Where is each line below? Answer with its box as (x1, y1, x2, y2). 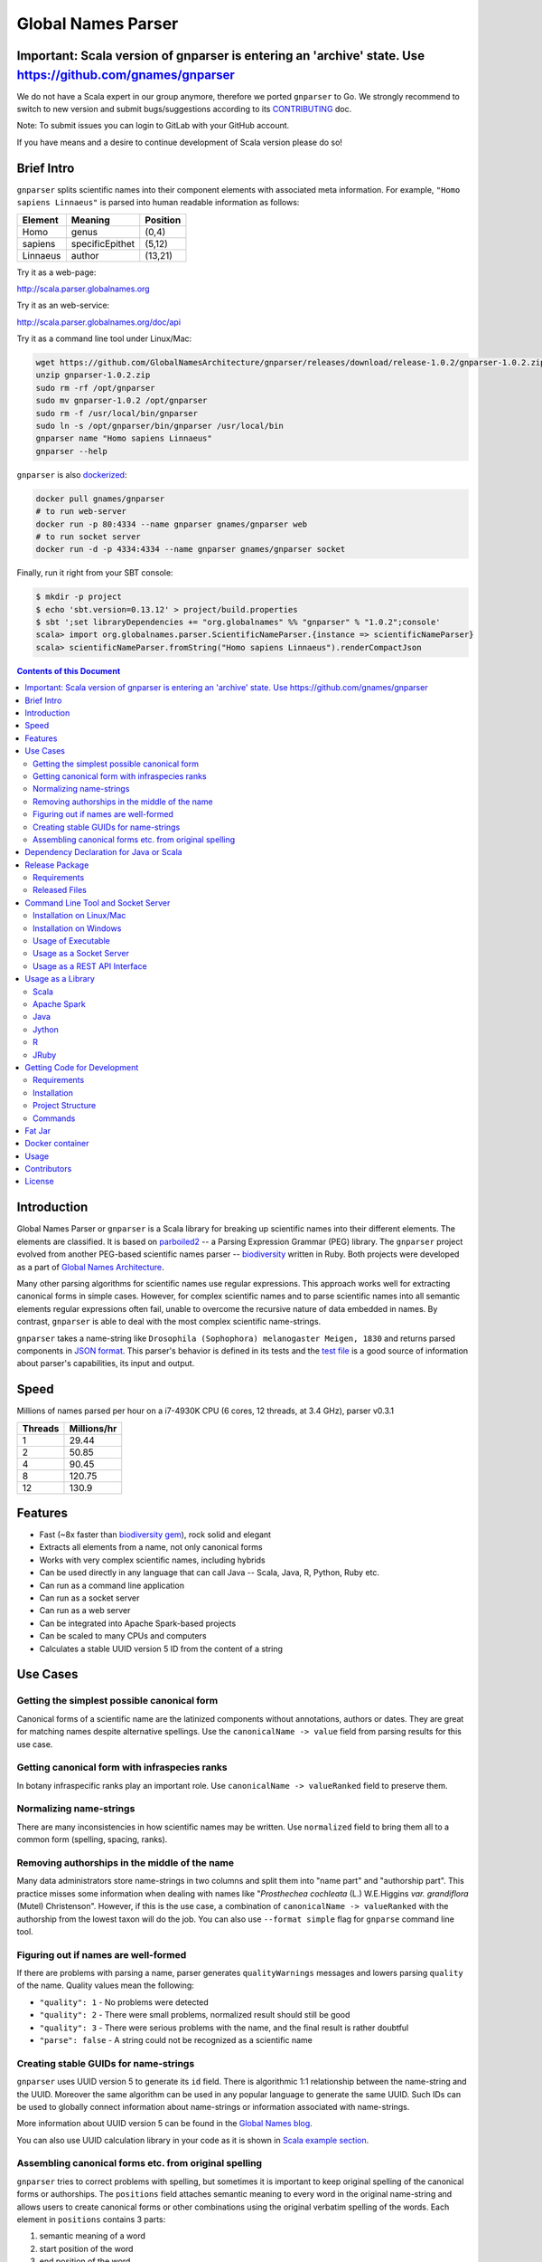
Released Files (33, 885, 88, 896)
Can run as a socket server (39, 1592, 140, 1603)
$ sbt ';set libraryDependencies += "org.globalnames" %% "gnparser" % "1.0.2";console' (35, 617, 442, 628)
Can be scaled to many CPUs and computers (39, 1630, 207, 1641)
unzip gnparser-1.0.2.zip (35, 370, 151, 380)
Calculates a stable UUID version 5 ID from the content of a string (39, 1643, 284, 1654)
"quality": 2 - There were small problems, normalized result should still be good (39, 2010, 350, 2020)
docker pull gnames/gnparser (35, 493, 165, 504)
